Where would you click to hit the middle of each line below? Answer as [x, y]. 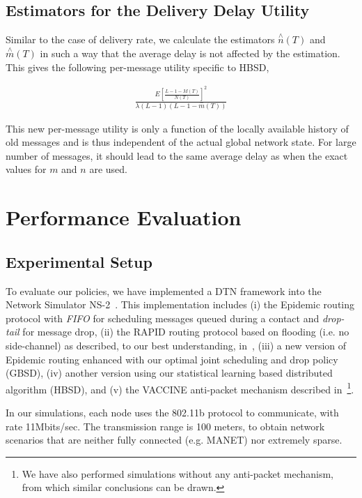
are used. [108, 169]
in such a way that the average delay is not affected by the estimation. [190, 53]
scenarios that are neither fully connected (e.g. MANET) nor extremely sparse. [174, 440]
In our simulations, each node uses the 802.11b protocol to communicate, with [172, 412]
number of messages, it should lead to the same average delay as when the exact [177, 155]
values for [26, 169]
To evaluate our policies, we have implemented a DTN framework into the [164, 290]
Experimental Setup [79, 261]
